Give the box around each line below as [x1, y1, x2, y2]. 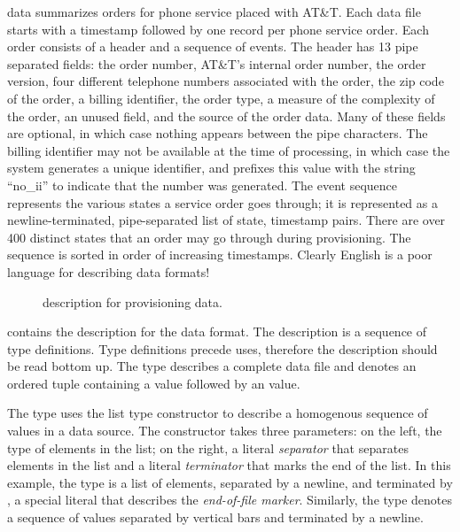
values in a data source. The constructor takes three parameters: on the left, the [7, 421, 442, 440]
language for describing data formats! [7, 262, 210, 281]
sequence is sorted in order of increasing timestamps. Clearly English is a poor [7, 245, 433, 264]
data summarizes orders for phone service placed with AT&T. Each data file [7, 3, 421, 20]
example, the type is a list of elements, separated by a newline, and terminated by [7, 473, 453, 491]
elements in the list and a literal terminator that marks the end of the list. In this [7, 456, 451, 474]
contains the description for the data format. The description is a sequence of [7, 322, 427, 341]
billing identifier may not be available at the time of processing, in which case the [7, 141, 450, 159]
